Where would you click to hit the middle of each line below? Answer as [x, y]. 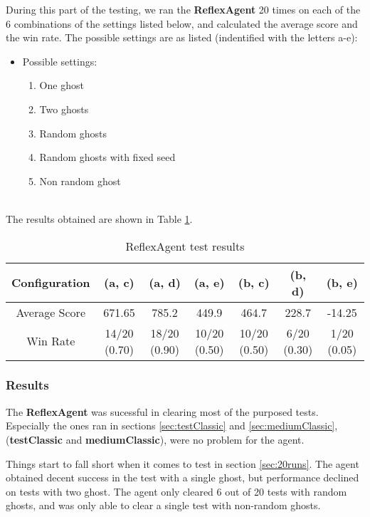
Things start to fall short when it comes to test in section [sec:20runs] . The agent [183, 463]
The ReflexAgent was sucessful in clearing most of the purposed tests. [162, 411]
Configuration [51, 283]
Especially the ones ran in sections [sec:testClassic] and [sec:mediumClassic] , [172, 425]
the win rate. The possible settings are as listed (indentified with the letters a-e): [182, 37]
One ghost [62, 85]
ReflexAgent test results [185, 246]
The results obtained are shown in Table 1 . [99, 218]
